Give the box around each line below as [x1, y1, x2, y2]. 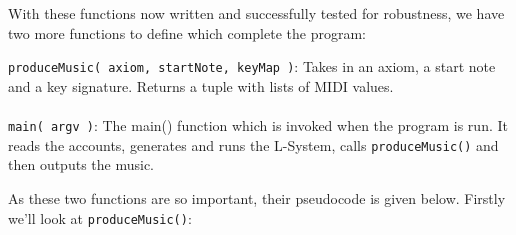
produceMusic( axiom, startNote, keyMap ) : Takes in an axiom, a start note [8, 56, 496, 77]
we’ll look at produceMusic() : [8, 207, 192, 228]
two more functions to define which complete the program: [8, 22, 366, 43]
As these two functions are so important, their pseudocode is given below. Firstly [8, 187, 506, 208]
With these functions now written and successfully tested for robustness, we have [8, 3, 505, 23]
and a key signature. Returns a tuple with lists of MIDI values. [8, 75, 394, 96]
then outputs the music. [8, 154, 154, 175]
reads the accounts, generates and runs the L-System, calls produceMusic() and [8, 134, 499, 155]
